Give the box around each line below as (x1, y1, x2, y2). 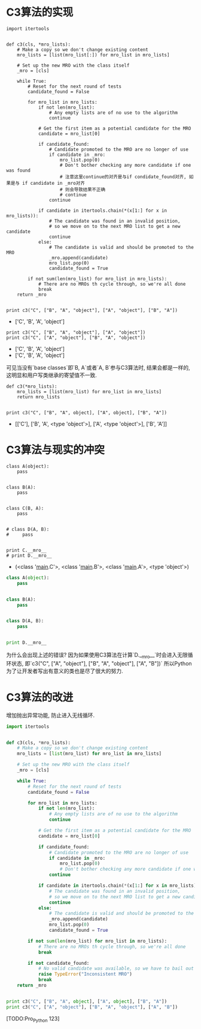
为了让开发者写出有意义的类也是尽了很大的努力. (6, 667, 124, 674)
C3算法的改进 (6, 691, 74, 704)
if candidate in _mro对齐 (22, 180, 85, 186)
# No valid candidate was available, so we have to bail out (38, 965, 194, 972)
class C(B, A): (6, 505, 44, 511)
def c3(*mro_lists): (6, 383, 58, 389)
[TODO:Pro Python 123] (6, 1015, 60, 1024)
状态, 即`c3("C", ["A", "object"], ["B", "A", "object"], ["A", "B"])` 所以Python (11, 659, 193, 667)
